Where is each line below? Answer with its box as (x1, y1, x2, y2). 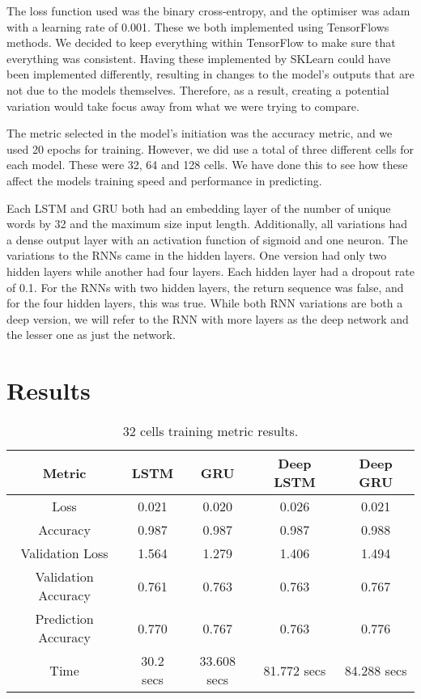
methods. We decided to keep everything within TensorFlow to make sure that (6, 34, 396, 51)
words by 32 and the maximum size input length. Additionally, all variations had (6, 215, 408, 232)
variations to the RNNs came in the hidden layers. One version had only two (6, 247, 387, 264)
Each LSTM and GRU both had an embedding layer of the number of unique (6, 199, 391, 216)
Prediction (35, 609, 94, 628)
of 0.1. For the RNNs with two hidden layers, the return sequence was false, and (6, 278, 404, 295)
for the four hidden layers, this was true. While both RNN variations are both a (6, 294, 403, 311)
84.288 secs (344, 660, 407, 680)
